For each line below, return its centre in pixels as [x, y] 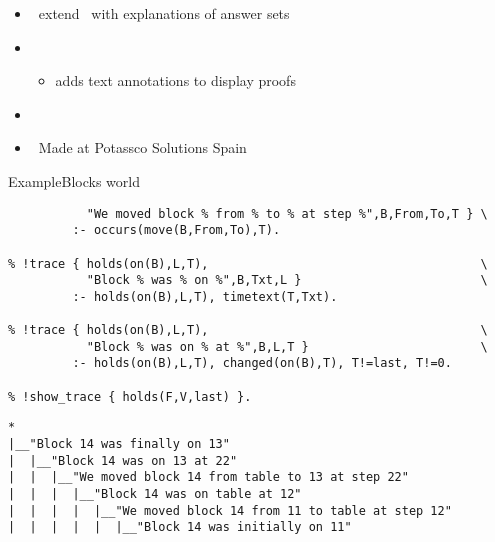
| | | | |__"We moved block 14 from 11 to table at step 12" [230, 510]
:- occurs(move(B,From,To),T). [176, 230]
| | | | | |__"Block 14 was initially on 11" [180, 527]
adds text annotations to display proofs [175, 80]
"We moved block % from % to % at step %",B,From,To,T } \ [287, 213]
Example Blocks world [74, 180]
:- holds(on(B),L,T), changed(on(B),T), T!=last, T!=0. [262, 363]
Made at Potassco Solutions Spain [142, 147]
